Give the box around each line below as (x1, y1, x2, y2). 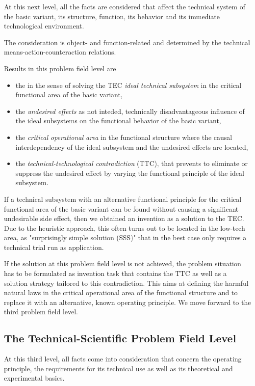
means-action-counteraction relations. (4, 47, 116, 57)
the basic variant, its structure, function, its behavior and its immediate (4, 11, 220, 21)
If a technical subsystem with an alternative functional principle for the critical (4, 193, 242, 204)
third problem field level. (4, 306, 78, 317)
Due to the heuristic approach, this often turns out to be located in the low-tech (4, 222, 245, 233)
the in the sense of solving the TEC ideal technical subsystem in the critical (15, 80, 242, 90)
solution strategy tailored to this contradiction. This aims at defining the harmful (4, 277, 249, 288)
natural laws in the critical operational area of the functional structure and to (4, 287, 238, 298)
